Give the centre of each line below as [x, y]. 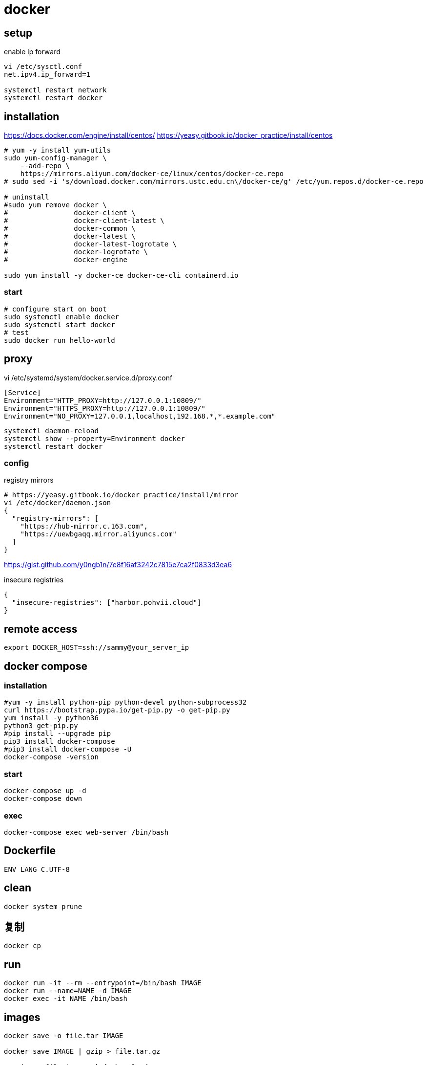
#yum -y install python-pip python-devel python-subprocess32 [125, 702]
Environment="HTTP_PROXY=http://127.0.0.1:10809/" [103, 400]
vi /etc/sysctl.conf [43, 67]
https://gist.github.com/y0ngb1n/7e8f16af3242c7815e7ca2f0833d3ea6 [118, 565]
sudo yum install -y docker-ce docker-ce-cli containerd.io [121, 276]
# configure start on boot [55, 309]
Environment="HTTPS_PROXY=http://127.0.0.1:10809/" [105, 408]
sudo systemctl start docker [60, 324]
